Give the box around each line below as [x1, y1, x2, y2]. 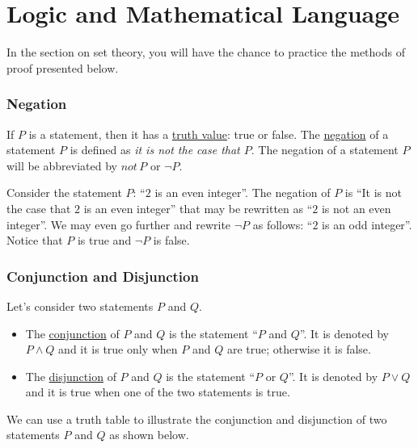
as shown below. [109, 426, 189, 443]
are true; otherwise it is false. [226, 341, 371, 358]
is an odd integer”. [322, 216, 412, 232]
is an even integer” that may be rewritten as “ [83, 199, 313, 216]
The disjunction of [25, 367, 116, 384]
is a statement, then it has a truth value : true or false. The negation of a [28, 125, 389, 142]
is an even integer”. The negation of [154, 184, 331, 201]
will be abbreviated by [6, 157, 117, 174]
